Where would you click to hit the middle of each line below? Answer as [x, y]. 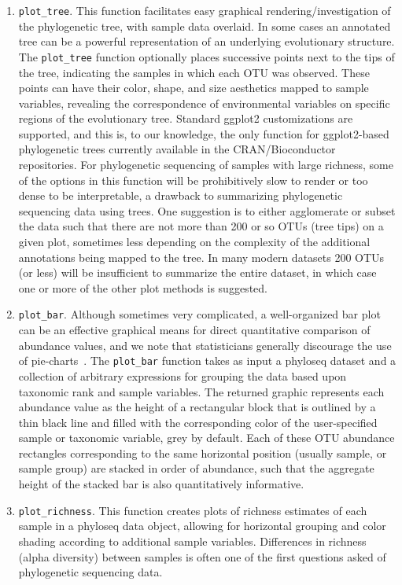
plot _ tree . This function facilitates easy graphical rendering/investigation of [205, 10]
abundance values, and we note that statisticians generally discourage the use [205, 345]
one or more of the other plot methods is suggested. [143, 287]
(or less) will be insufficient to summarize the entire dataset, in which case [197, 272]
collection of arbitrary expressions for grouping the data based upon [183, 375]
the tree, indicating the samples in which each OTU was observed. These [194, 72]
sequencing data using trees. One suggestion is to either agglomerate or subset [207, 210]
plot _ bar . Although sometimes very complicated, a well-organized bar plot [199, 314]
